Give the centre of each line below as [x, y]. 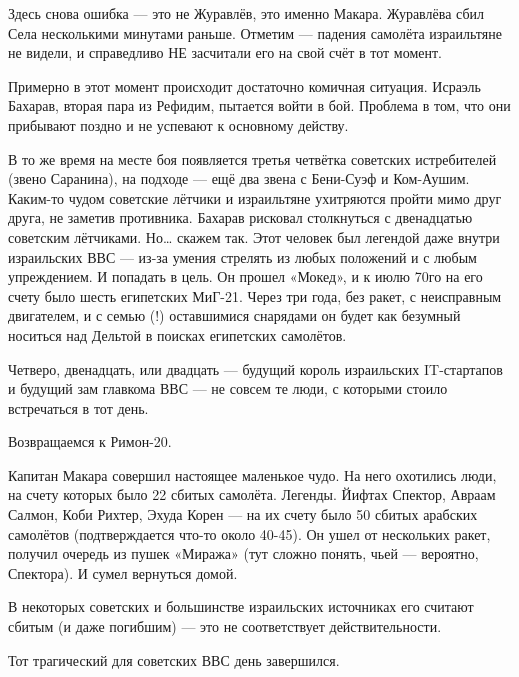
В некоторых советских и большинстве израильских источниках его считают [241, 606]
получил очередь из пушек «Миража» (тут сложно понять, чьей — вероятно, [243, 553]
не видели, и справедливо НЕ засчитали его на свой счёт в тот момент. [225, 52]
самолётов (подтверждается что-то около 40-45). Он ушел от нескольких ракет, [249, 533]
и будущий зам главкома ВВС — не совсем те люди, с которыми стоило [228, 388]
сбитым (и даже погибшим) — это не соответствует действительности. [225, 626]
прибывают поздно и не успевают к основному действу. [178, 124]
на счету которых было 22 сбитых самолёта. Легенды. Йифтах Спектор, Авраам [252, 494]
